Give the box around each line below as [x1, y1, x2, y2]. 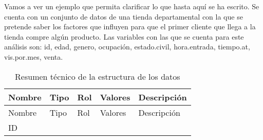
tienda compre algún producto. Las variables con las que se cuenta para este [4, 31, 244, 42]
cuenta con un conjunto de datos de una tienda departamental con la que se [4, 11, 243, 22]
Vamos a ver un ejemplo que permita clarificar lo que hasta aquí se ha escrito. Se [4, 1, 259, 11]
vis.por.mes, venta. [4, 51, 63, 62]
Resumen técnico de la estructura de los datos [15, 70, 180, 82]
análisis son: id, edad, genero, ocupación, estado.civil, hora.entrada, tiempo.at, [4, 41, 250, 52]
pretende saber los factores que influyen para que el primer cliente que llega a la [4, 21, 256, 32]
